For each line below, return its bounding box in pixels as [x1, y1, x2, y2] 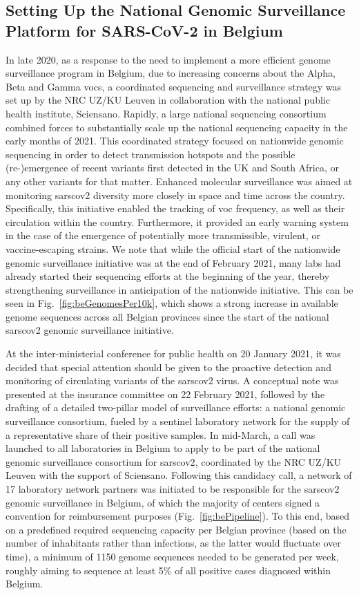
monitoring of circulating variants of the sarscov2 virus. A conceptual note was [6, 373, 339, 388]
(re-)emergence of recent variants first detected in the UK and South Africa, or [6, 160, 340, 175]
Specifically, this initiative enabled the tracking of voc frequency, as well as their [6, 201, 345, 216]
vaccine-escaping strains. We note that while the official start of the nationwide [6, 241, 340, 256]
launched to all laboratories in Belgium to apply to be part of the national [6, 441, 320, 455]
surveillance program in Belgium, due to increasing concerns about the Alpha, [6, 66, 336, 80]
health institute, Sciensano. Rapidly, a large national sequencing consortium [6, 106, 327, 120]
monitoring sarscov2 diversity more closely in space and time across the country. [6, 187, 345, 202]
